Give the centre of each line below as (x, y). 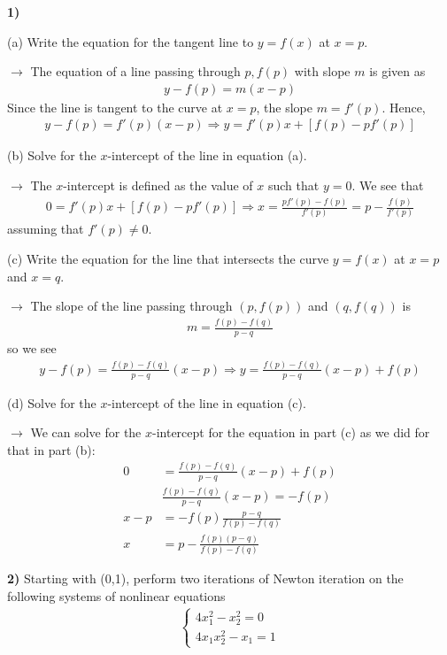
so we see (32, 347)
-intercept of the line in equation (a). (207, 155)
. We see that (388, 185)
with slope (322, 71)
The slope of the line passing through (131, 306)
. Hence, (404, 107)
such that (293, 185)
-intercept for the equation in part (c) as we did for (291, 432)
